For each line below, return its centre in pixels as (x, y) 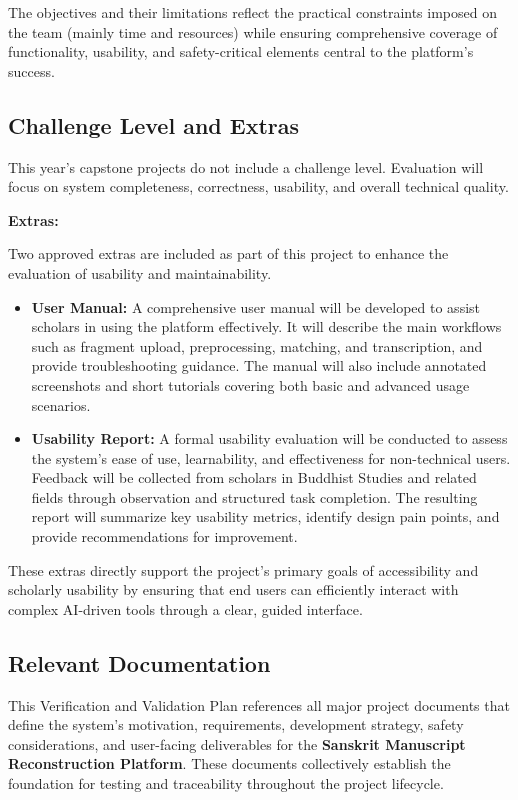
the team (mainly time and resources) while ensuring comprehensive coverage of (253, 31)
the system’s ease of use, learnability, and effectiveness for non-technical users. (271, 457)
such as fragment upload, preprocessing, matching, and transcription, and (257, 345)
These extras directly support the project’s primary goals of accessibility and (243, 569)
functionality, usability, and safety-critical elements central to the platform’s (241, 51)
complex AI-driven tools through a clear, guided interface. (185, 608)
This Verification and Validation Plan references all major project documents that (259, 704)
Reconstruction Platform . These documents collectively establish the (229, 763)
